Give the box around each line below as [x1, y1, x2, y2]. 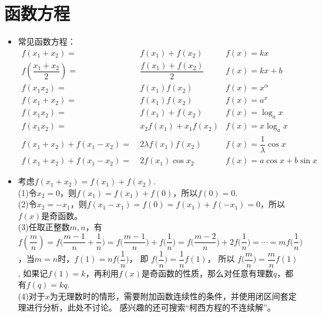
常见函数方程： [18, 35, 76, 48]
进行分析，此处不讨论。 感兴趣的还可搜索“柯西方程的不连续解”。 [26, 301, 276, 313]
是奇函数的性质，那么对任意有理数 [142, 267, 274, 279]
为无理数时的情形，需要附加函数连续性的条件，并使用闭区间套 [49, 289, 289, 302]
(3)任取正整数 [18, 221, 70, 233]
